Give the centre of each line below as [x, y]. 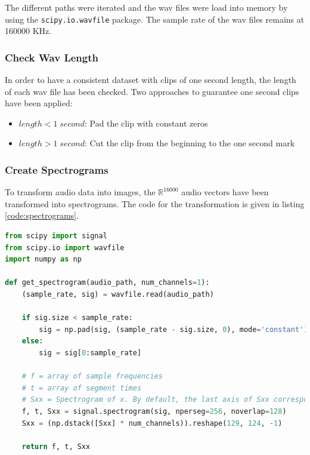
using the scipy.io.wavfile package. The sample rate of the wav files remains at [155, 19]
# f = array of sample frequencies [92, 376]
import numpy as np [43, 259]
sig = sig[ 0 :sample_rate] [90, 353]
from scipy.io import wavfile [65, 248]
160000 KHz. [28, 31]
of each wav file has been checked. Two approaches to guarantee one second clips [152, 91]
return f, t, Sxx [56, 446]
